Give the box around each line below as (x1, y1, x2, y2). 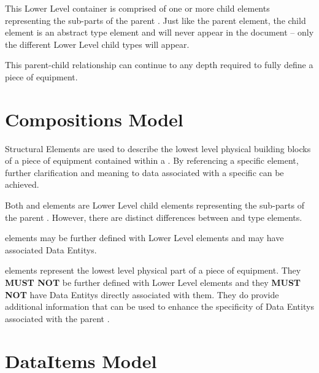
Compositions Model (5, 106, 183, 131)
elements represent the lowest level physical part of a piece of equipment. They (5, 264, 301, 277)
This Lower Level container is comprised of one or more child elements (5, 2, 270, 14)
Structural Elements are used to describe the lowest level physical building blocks (5, 142, 311, 155)
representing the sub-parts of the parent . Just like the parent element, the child (5, 13, 306, 26)
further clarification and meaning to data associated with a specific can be (5, 166, 284, 179)
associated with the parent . (5, 312, 110, 325)
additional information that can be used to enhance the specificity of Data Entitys (5, 300, 314, 313)
